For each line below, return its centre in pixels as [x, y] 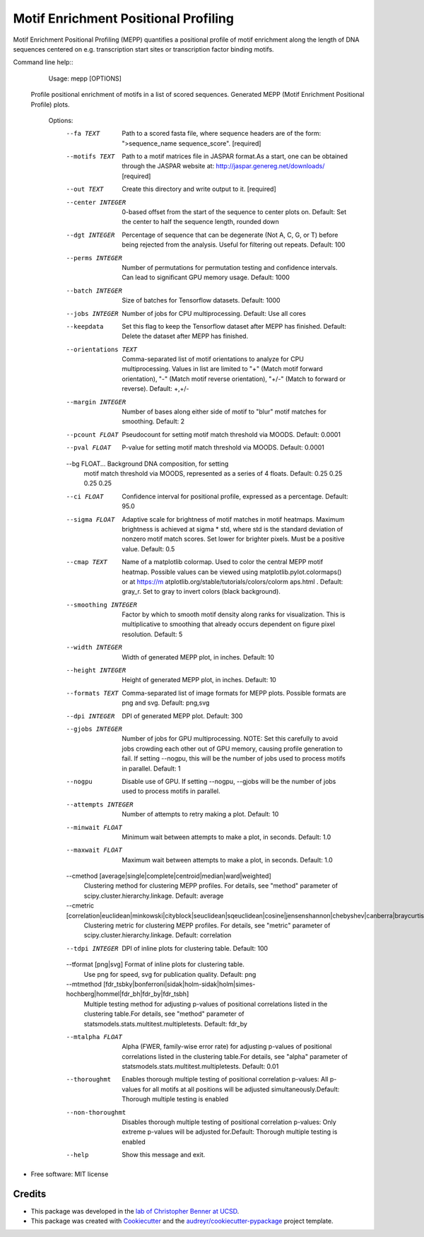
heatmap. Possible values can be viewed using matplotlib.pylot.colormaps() [232, 572]
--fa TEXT [83, 134]
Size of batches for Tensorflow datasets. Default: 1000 [201, 300]
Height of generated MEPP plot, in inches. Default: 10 [199, 680]
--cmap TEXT [87, 562]
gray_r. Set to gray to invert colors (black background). [201, 592]
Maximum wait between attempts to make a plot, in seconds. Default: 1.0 [227, 860]
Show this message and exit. [164, 1155]
